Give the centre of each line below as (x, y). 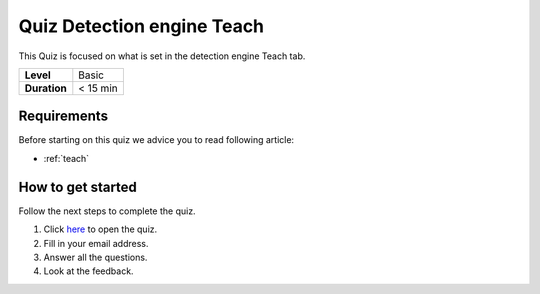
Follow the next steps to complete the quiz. (107, 211)
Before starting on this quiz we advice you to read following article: (156, 140)
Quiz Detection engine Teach (141, 26)
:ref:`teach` (66, 158)
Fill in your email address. (96, 243)
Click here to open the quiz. (100, 229)
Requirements (63, 116)
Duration (45, 88)
